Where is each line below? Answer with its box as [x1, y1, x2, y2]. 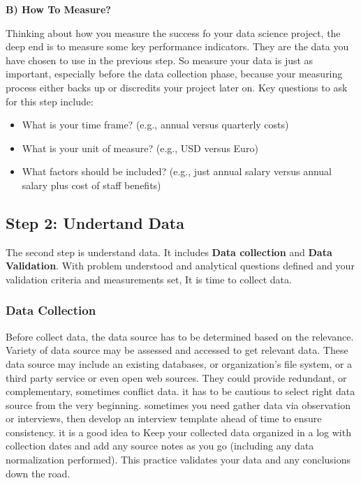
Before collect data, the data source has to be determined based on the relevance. [6, 329, 354, 343]
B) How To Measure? [6, 2, 111, 16]
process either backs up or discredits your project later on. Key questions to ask [6, 80, 348, 94]
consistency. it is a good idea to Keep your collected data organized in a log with [6, 424, 351, 439]
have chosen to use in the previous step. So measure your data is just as [6, 52, 314, 67]
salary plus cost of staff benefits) [22, 177, 161, 192]
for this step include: [6, 94, 94, 108]
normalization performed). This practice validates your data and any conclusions [6, 452, 351, 467]
